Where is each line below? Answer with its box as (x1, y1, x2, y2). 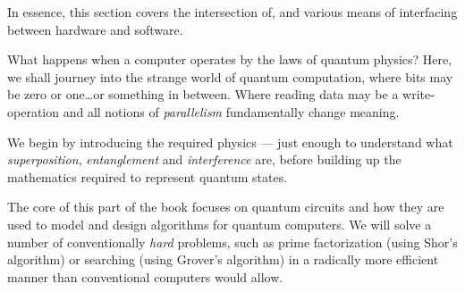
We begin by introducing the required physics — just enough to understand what (7, 132, 453, 151)
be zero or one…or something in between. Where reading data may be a (7, 85, 399, 104)
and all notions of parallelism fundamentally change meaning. (63, 102, 400, 121)
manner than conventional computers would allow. (7, 267, 283, 286)
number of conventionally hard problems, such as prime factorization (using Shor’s (7, 232, 458, 251)
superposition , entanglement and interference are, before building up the (7, 150, 402, 169)
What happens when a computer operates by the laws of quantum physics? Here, (7, 50, 452, 69)
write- (402, 85, 435, 104)
